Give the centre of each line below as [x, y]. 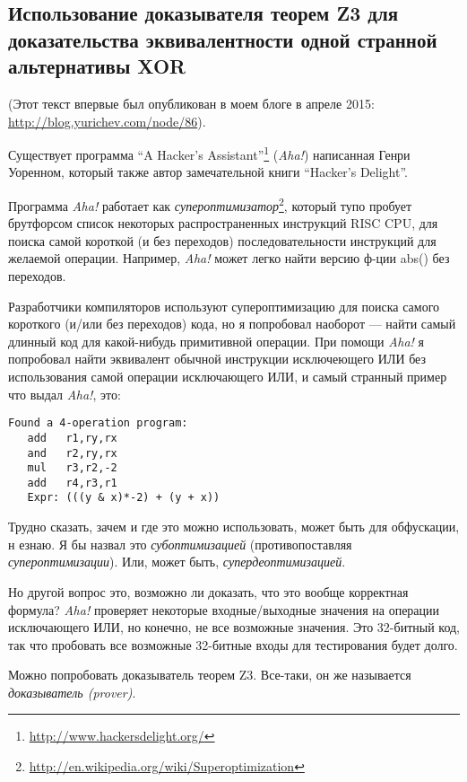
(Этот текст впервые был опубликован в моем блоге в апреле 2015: [191, 103]
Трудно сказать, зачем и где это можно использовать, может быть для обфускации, [234, 527]
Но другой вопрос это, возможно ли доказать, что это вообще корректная [208, 591]
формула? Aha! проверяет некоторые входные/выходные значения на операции [224, 609]
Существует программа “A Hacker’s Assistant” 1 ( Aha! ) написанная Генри [209, 153]
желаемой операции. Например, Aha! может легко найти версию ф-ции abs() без [229, 258]
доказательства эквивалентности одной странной [223, 39]
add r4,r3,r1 [72, 483]
